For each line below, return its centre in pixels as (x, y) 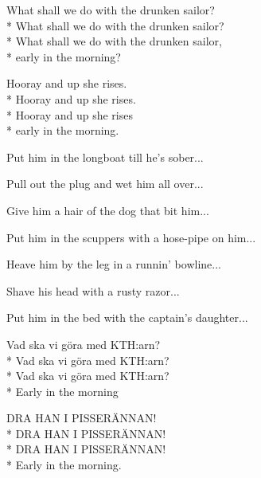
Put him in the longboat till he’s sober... (105, 157)
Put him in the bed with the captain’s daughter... (127, 317)
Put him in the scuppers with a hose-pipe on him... (131, 237)
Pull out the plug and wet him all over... (105, 184)
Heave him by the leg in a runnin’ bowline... (114, 264)
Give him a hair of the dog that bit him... (108, 210)
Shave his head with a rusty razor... (93, 290)
